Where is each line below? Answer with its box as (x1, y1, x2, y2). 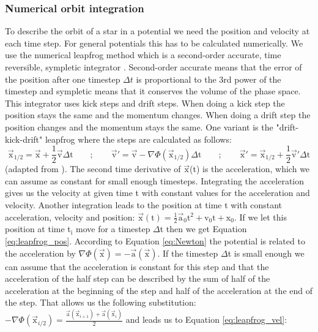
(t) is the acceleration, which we (189, 162, 310, 175)
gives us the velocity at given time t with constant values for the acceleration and (5, 186, 310, 199)
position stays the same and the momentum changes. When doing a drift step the (5, 108, 311, 121)
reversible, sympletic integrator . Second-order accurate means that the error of (5, 61, 302, 73)
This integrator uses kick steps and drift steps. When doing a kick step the (5, 96, 285, 109)
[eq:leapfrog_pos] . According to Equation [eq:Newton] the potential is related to (5, 235, 305, 247)
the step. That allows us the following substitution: (5, 296, 196, 309)
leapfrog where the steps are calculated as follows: (45, 132, 232, 145)
